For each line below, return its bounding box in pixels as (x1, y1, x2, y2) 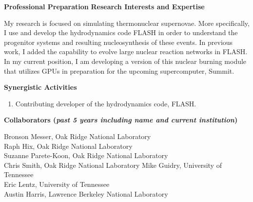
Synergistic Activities (4, 82, 77, 92)
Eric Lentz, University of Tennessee (4, 179, 110, 189)
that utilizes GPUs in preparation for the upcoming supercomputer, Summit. (4, 65, 234, 76)
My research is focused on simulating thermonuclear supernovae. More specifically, (4, 18, 250, 28)
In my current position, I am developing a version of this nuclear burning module (4, 56, 247, 66)
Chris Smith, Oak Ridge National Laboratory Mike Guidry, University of (4, 160, 222, 170)
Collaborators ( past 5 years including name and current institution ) (4, 115, 238, 125)
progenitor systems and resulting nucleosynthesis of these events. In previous (4, 37, 233, 47)
